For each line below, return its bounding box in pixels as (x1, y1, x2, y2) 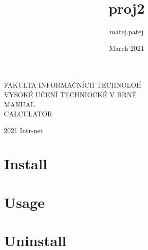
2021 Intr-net (4, 125, 43, 135)
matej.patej (110, 26, 144, 37)
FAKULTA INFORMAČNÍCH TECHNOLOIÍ (4, 80, 141, 90)
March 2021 (109, 43, 144, 53)
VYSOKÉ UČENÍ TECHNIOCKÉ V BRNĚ (4, 89, 137, 99)
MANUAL (4, 99, 35, 109)
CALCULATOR (4, 109, 53, 119)
